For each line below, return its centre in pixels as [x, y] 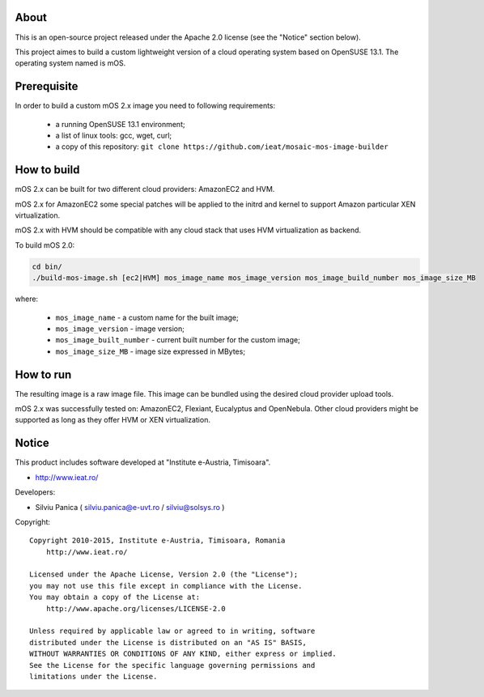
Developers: [35, 492]
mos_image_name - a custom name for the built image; [147, 317]
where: [27, 299]
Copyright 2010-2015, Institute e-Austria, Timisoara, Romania [157, 541]
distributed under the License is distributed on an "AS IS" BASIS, [168, 642]
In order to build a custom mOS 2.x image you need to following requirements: [145, 106]
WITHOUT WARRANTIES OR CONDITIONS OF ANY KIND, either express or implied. [183, 654]
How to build [47, 170]
